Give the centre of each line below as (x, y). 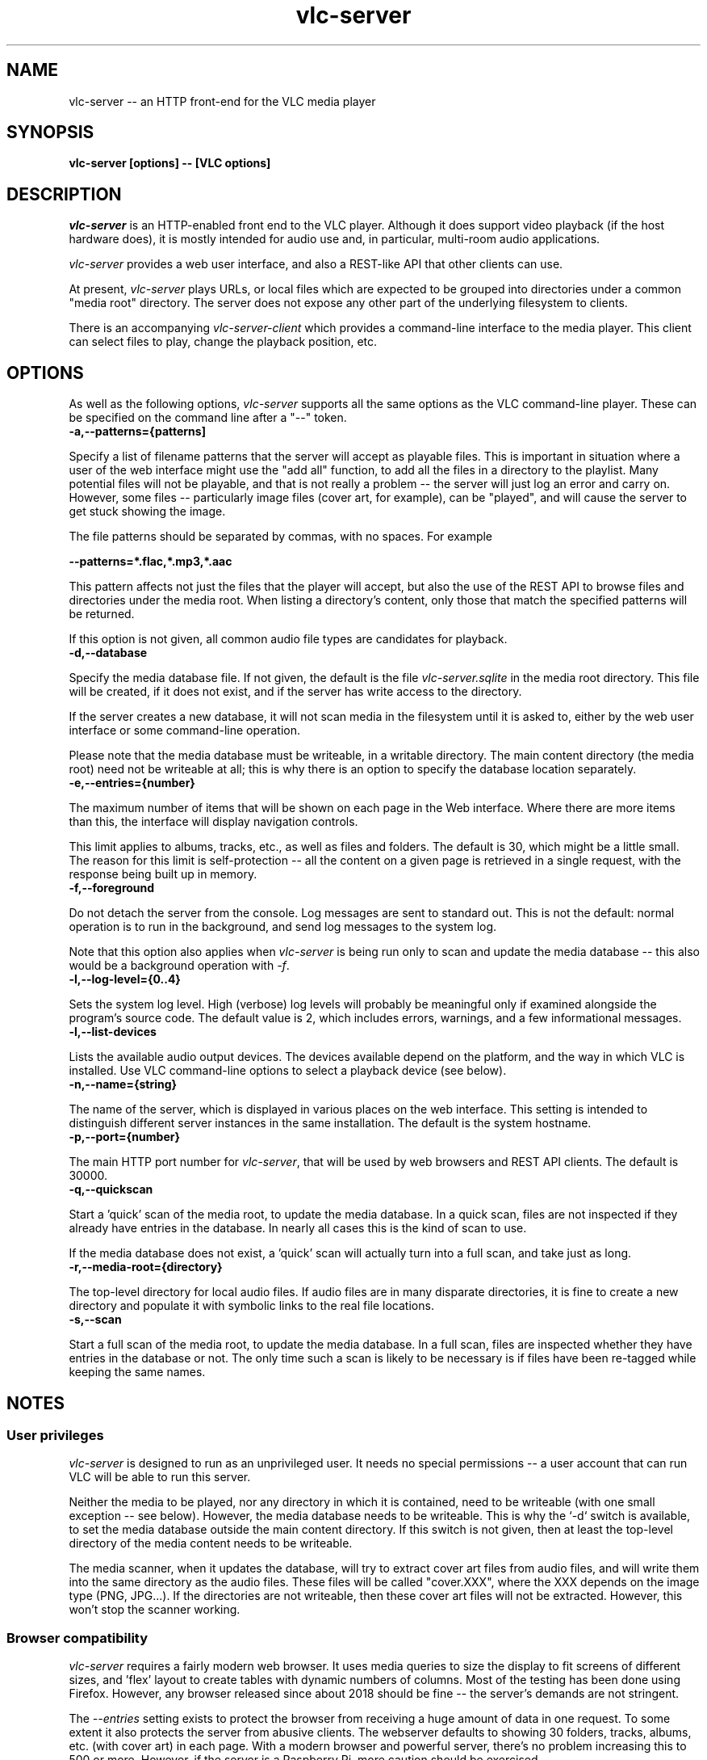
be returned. (102, 614)
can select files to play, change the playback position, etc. (223, 342)
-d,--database (108, 653)
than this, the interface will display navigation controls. (213, 822)
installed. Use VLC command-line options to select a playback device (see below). (288, 1071)
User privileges (55, 1435)
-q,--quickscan (111, 1189)
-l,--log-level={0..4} (125, 979)
